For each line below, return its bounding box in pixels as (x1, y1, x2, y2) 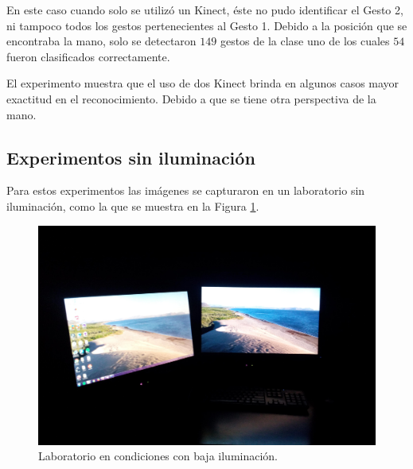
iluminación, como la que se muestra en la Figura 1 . (6, 197, 259, 214)
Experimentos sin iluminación (6, 145, 255, 169)
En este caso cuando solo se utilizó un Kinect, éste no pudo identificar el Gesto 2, (6, 2, 403, 17)
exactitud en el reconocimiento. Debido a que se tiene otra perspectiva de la (6, 90, 376, 107)
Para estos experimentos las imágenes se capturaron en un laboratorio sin (6, 182, 365, 199)
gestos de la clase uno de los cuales (220, 33, 390, 49)
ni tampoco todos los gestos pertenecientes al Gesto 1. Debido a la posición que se (6, 17, 407, 33)
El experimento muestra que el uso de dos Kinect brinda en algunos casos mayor (6, 75, 399, 91)
